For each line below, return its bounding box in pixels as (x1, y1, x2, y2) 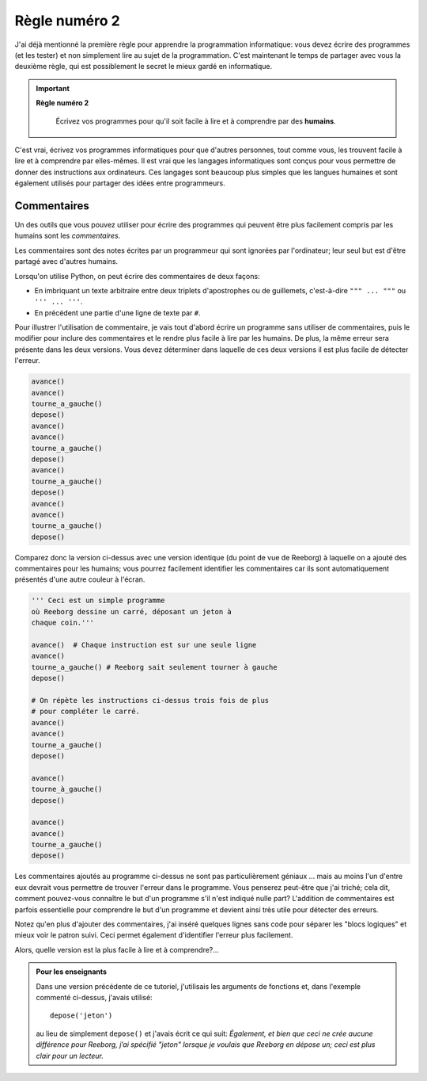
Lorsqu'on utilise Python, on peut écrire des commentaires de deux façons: (14, 271, 260, 281)
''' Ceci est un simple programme (31, 596, 165, 605)
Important (36, 83, 70, 93)
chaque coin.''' (31, 618, 95, 628)
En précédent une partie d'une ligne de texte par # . (34, 307, 201, 317)
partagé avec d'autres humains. (14, 257, 119, 266)
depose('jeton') (50, 1011, 113, 1020)
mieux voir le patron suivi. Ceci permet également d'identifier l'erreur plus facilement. (14, 930, 293, 940)
